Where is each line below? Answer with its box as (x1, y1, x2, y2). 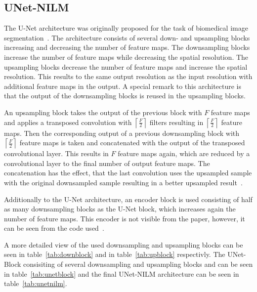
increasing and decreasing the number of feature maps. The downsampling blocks (4, 42, 250, 52)
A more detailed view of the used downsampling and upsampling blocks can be (4, 239, 243, 250)
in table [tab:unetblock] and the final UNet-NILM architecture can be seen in (4, 268, 239, 279)
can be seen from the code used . (4, 223, 104, 233)
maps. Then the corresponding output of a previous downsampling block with (4, 127, 240, 138)
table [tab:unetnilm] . (4, 278, 67, 289)
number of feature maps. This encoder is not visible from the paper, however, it (4, 213, 245, 223)
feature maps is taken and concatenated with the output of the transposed (19, 137, 245, 148)
